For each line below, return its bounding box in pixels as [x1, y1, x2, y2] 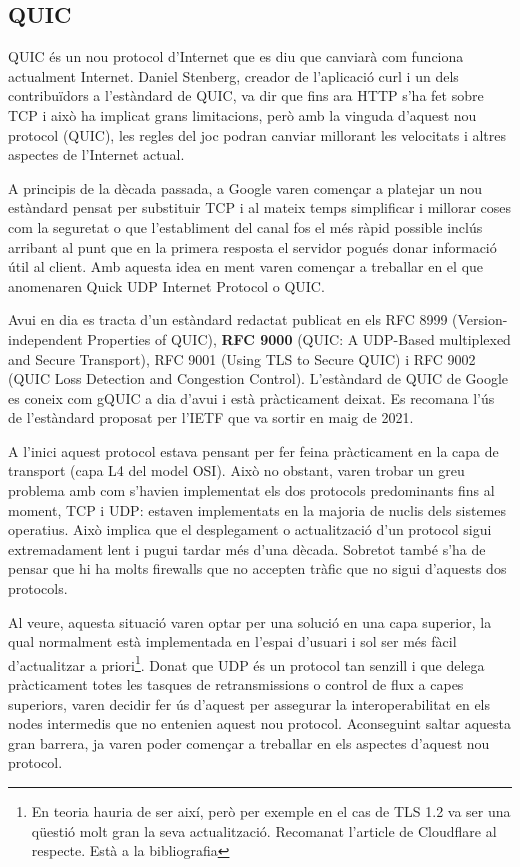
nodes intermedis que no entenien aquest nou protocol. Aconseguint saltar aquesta [8, 713, 512, 734]
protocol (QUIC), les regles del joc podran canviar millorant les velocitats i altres [8, 124, 506, 145]
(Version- [452, 309, 508, 330]
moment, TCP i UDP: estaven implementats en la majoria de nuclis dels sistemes [8, 499, 507, 520]
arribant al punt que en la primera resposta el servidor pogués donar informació [8, 236, 497, 257]
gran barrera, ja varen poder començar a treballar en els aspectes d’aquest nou [8, 732, 490, 753]
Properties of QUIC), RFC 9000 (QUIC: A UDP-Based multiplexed [87, 328, 511, 349]
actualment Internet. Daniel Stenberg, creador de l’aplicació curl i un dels [8, 65, 459, 86]
